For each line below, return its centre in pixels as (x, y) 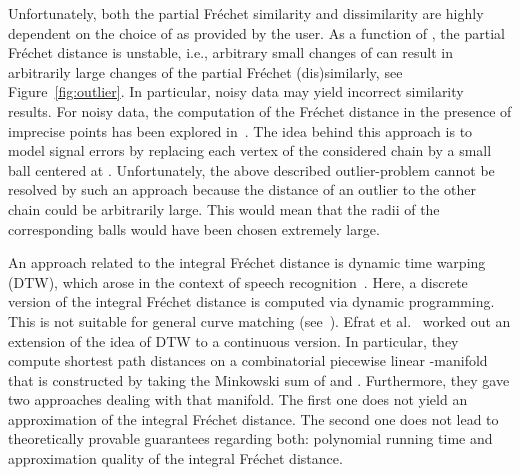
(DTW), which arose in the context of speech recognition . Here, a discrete (238, 281)
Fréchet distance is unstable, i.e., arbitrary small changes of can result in (230, 52)
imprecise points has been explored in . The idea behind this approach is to (240, 130)
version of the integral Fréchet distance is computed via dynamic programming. (251, 301)
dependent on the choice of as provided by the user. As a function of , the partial (256, 32)
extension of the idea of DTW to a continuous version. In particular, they (233, 340)
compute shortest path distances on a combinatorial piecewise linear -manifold (248, 360)
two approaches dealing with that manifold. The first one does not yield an (238, 399)
